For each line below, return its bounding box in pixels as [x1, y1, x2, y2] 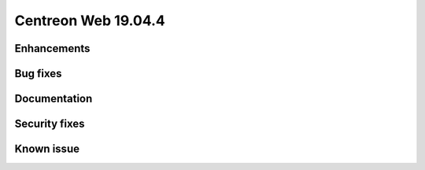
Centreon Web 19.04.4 [14, 12, 165, 29]
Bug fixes [14, 67, 62, 80]
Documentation [14, 92, 93, 105]
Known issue [14, 142, 80, 156]
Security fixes [14, 117, 86, 131]
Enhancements [14, 42, 91, 55]
